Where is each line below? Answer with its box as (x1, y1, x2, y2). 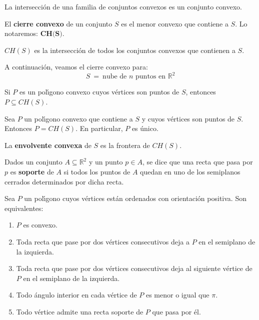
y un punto (88, 156, 123, 167)
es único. (131, 123, 158, 133)
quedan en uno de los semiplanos (140, 166, 240, 177)
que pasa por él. (152, 306, 201, 316)
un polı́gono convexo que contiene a (24, 113, 133, 123)
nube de (102, 73, 127, 80)
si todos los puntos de (63, 166, 130, 177)
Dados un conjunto (4, 156, 62, 167)
